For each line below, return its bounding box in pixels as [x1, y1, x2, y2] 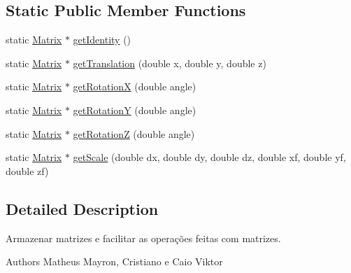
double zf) [6, 163, 49, 178]
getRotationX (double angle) [73, 79, 196, 94]
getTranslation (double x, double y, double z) [73, 55, 266, 70]
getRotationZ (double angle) [73, 126, 195, 141]
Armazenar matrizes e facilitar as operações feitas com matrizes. [6, 230, 281, 245]
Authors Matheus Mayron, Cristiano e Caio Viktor [6, 254, 223, 269]
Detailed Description [6, 197, 159, 219]
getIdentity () [73, 32, 131, 47]
